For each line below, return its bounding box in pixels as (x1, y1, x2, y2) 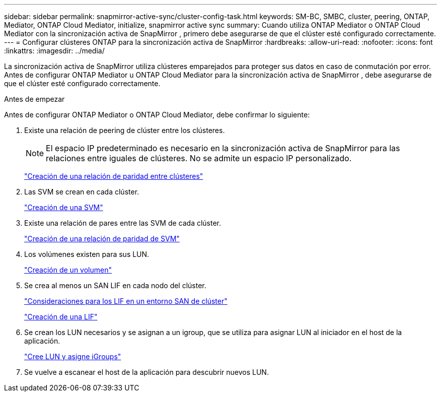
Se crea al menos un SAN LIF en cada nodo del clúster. (24, 281, 206, 290)
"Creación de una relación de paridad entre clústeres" (24, 172, 203, 180)
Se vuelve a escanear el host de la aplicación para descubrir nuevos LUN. (24, 368, 269, 376)
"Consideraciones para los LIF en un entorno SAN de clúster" (24, 297, 228, 305)
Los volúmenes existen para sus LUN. (24, 250, 150, 258)
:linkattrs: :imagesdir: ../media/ (4, 46, 105, 55)
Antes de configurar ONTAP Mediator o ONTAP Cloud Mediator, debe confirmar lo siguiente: (4, 110, 310, 119)
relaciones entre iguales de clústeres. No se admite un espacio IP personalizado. (46, 153, 352, 163)
